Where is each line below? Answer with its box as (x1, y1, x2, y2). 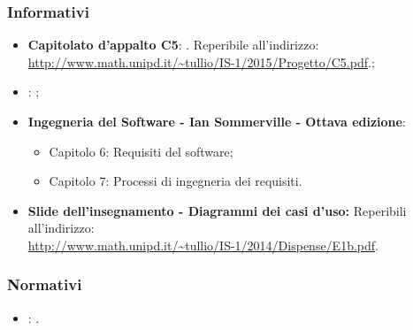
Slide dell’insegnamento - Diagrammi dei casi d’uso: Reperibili (27, 201, 407, 219)
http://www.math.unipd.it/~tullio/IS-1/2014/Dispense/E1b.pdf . (27, 235, 379, 254)
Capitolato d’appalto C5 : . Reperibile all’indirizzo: (27, 35, 319, 54)
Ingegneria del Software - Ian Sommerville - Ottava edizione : (27, 112, 406, 130)
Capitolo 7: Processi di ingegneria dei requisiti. (49, 172, 302, 190)
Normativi (7, 273, 82, 295)
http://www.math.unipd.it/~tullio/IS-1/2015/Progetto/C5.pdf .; (27, 52, 375, 71)
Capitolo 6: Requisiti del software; (49, 142, 233, 160)
